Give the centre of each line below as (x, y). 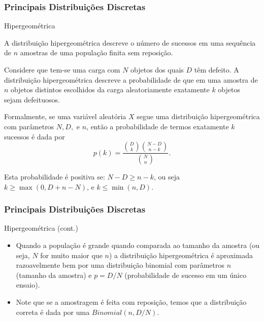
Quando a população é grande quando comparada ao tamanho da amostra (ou (138, 245)
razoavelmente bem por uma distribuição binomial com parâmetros (120, 265)
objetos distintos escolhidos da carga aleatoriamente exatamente (110, 90)
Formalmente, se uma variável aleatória (65, 116)
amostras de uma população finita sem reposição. (96, 52)
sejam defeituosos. (32, 99)
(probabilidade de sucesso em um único (186, 275)
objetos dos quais (157, 69)
